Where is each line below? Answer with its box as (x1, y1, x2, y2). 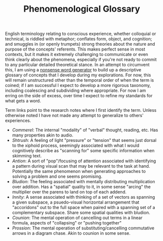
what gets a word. (5, 98, 41, 104)
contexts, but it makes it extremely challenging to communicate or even (5, 52, 148, 57)
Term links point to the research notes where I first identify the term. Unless (5, 107, 157, 113)
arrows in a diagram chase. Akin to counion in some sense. (12, 230, 130, 236)
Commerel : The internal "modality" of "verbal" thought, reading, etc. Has (12, 127, 158, 133)
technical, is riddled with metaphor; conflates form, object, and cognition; (5, 36, 152, 42)
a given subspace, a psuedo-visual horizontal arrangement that (12, 199, 140, 205)
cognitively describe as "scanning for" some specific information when (12, 148, 155, 154)
